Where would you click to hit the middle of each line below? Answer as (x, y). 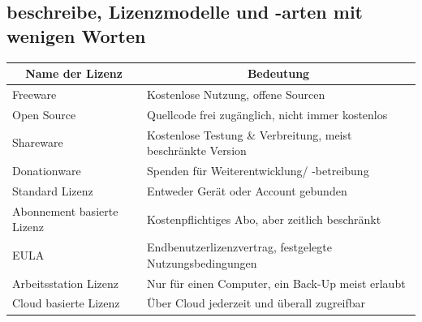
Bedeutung (278, 73)
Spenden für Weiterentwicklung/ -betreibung (258, 171)
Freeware (34, 94)
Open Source (44, 114)
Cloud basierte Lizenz (66, 303)
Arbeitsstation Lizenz (66, 283)
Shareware (38, 142)
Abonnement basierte (65, 210)
